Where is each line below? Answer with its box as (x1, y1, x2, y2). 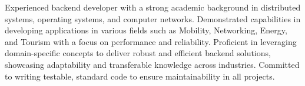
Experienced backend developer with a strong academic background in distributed (5, 1, 301, 13)
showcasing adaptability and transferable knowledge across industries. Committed (5, 58, 300, 70)
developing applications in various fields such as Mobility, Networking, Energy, (5, 24, 287, 36)
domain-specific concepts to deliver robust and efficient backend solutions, (5, 47, 271, 59)
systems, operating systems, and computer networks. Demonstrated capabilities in (5, 12, 301, 25)
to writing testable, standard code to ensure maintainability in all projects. (5, 70, 275, 82)
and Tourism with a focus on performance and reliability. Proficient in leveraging (5, 35, 297, 47)
